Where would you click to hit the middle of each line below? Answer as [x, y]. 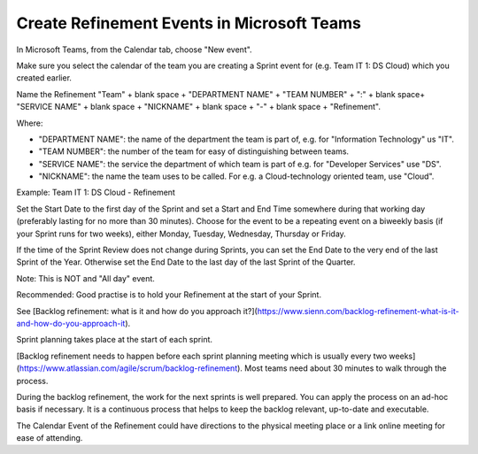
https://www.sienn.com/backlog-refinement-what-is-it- [358, 311]
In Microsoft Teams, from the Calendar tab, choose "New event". [134, 50]
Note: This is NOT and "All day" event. [85, 278]
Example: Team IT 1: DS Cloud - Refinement [96, 192]
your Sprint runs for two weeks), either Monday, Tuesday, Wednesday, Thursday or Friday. [181, 234]
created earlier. [44, 78]
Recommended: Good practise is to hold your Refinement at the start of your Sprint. [169, 295]
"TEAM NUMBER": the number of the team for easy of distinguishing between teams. [194, 151]
